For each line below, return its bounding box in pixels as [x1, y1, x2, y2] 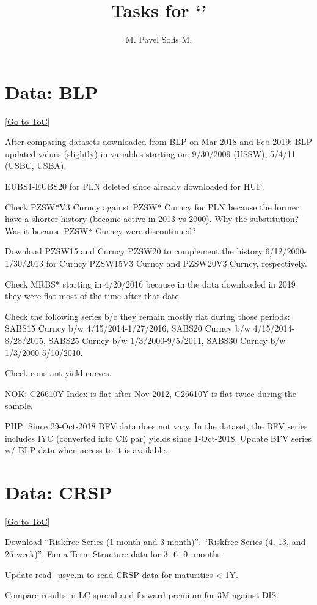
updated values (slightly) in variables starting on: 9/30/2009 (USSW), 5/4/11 [5, 147, 296, 160]
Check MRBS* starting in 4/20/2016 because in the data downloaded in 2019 [5, 277, 296, 290]
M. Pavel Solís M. [125, 33, 192, 46]
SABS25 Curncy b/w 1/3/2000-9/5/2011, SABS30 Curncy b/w [48, 333, 286, 346]
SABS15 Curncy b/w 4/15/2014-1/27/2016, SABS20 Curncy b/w [5, 322, 250, 335]
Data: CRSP [5, 479, 112, 504]
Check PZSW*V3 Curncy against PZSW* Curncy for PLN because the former [5, 200, 299, 213]
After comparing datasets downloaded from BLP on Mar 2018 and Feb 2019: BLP [5, 135, 312, 148]
